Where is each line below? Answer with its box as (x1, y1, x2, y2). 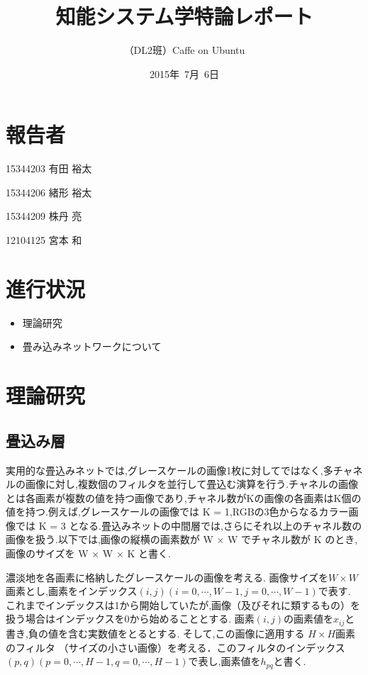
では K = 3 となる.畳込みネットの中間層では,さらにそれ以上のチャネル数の (15, 518, 362, 532)
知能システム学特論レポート (55, 1, 313, 30)
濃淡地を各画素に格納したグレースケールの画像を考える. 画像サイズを (6, 569, 329, 584)
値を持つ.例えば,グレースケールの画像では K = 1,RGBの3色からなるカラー (6, 504, 349, 519)
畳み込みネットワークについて (22, 339, 162, 354)
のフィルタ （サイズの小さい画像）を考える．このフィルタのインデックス (6, 640, 345, 654)
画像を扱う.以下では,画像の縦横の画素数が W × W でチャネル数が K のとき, (6, 532, 358, 547)
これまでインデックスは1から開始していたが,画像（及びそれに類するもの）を (6, 597, 361, 612)
